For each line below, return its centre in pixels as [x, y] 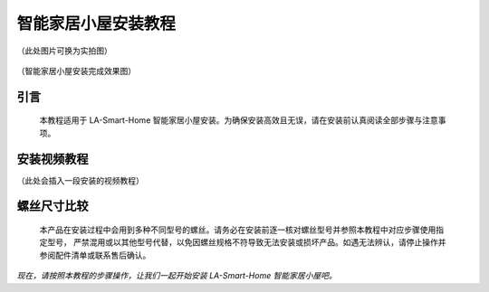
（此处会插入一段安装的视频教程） [80, 180]
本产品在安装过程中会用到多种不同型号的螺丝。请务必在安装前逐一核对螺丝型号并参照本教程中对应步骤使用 [238, 230]
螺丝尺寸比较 [53, 207]
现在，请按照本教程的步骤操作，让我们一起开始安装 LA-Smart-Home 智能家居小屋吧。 [177, 276]
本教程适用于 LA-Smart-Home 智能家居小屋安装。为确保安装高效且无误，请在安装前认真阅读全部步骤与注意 [239, 120]
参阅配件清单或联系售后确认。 [95, 255]
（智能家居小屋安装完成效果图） [76, 71]
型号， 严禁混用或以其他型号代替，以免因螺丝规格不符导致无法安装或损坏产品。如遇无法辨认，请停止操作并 [246, 242]
